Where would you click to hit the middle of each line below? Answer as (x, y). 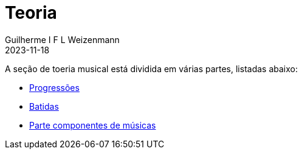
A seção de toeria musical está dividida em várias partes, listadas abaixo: (152, 69)
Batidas (44, 106)
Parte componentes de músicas (93, 125)
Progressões (54, 87)
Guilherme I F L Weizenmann (62, 39)
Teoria (31, 13)
